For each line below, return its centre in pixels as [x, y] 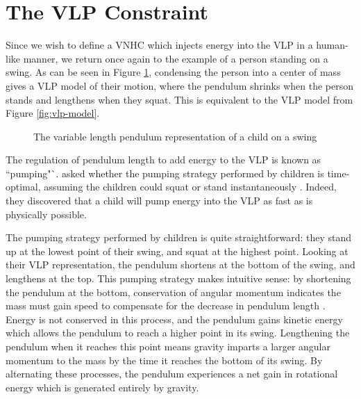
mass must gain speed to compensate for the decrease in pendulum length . [166, 306]
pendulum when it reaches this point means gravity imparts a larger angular [168, 346]
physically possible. [46, 214]
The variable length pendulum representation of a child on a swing [175, 136]
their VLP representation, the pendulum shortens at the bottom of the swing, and [180, 264]
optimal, [23, 187]
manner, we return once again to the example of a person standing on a [176, 58]
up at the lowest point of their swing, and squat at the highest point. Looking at [177, 251]
